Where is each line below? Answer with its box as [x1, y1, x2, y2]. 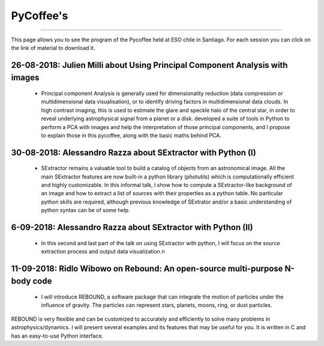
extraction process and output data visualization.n [41, 248, 165, 255]
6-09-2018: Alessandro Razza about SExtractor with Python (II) [11, 222, 253, 232]
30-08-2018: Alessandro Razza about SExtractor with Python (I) [11, 147, 256, 157]
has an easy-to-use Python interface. [11, 332, 104, 339]
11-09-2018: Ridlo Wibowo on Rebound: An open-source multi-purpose [11, 263, 283, 273]
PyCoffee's [11, 9, 68, 22]
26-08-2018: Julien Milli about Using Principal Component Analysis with [11, 60, 288, 70]
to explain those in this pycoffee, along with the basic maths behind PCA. [41, 132, 222, 139]
